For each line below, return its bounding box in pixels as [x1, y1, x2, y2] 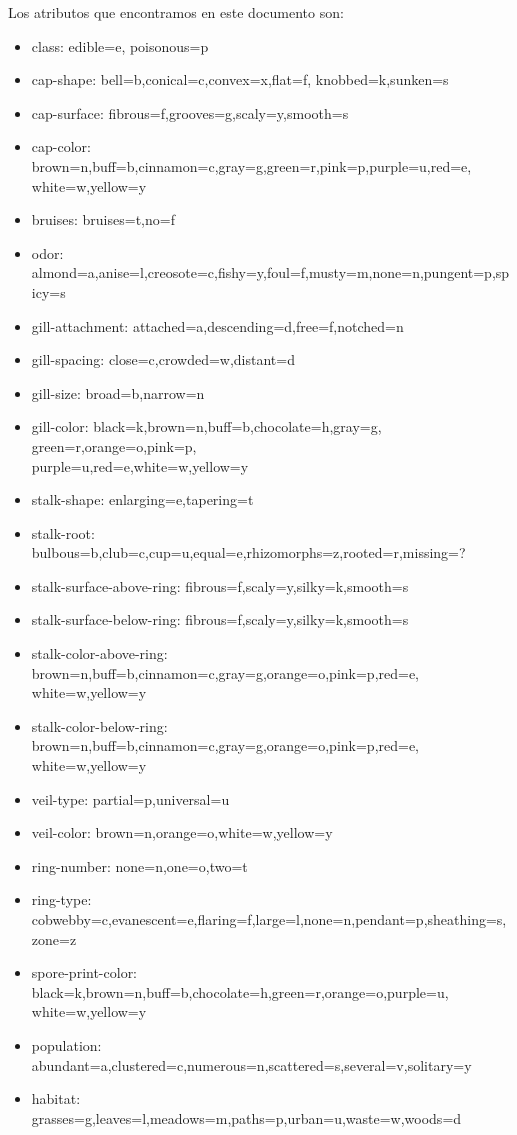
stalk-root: [31, 522, 95, 543]
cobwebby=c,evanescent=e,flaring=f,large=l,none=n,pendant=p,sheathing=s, [31, 909, 507, 929]
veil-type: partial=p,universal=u [31, 788, 230, 809]
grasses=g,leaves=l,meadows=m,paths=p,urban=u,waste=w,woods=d [31, 1107, 462, 1128]
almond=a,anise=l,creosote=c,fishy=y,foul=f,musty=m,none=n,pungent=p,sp [31, 262, 510, 283]
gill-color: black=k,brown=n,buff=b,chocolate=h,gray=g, [31, 416, 382, 437]
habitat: [31, 1088, 81, 1109]
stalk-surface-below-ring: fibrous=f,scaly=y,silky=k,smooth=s [31, 609, 409, 630]
